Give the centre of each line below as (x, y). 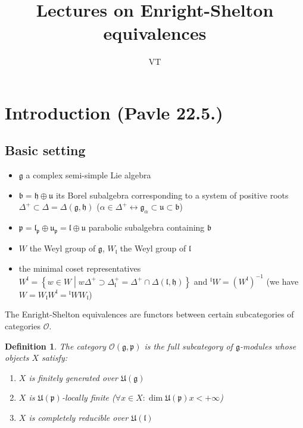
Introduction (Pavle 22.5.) (114, 112)
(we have (282, 281)
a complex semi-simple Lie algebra (88, 175)
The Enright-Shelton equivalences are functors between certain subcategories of (149, 314)
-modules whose (268, 346)
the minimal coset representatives (80, 268)
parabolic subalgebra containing (146, 227)
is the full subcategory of (188, 346)
